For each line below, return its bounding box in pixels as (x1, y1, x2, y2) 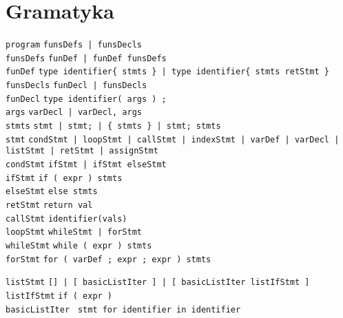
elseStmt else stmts (6, 187, 98, 197)
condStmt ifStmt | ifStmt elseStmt (6, 160, 167, 170)
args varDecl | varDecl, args (6, 107, 142, 118)
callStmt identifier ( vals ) (6, 213, 127, 224)
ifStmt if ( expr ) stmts (6, 173, 123, 183)
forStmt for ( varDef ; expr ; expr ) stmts (6, 254, 211, 264)
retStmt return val (6, 200, 93, 210)
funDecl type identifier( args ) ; (6, 94, 167, 104)
